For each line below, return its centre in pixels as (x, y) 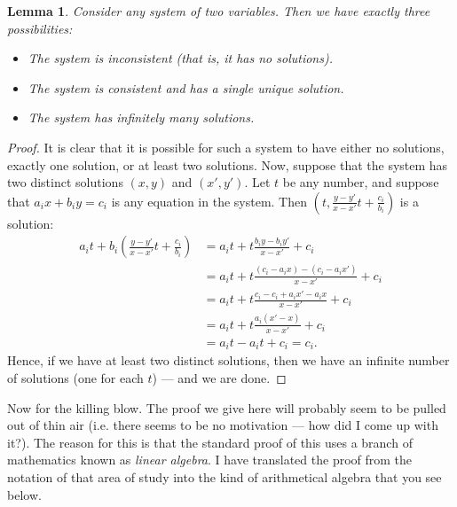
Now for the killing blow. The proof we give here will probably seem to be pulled (227, 407)
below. (24, 494)
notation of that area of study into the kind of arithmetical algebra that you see (225, 477)
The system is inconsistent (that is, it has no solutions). (180, 58)
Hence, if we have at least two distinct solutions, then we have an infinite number (228, 360)
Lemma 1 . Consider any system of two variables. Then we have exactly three (219, 11)
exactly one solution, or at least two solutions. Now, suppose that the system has (228, 164)
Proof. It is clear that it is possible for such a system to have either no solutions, (226, 147)
